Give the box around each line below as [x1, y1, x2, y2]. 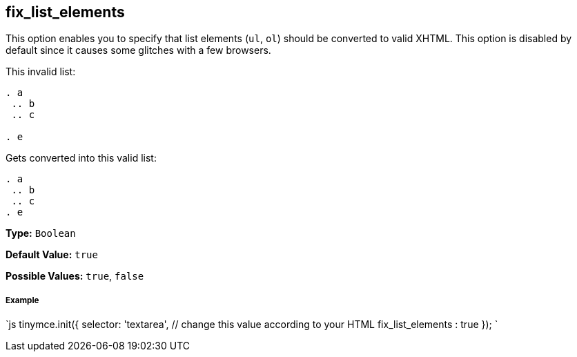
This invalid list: [6, 66, 76, 78]
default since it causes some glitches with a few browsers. [6, 44, 271, 57]
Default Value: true [6, 249, 98, 261]
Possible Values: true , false [6, 270, 144, 282]
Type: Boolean [6, 227, 76, 240]
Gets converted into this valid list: [6, 152, 157, 164]
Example [6, 295, 39, 305]
